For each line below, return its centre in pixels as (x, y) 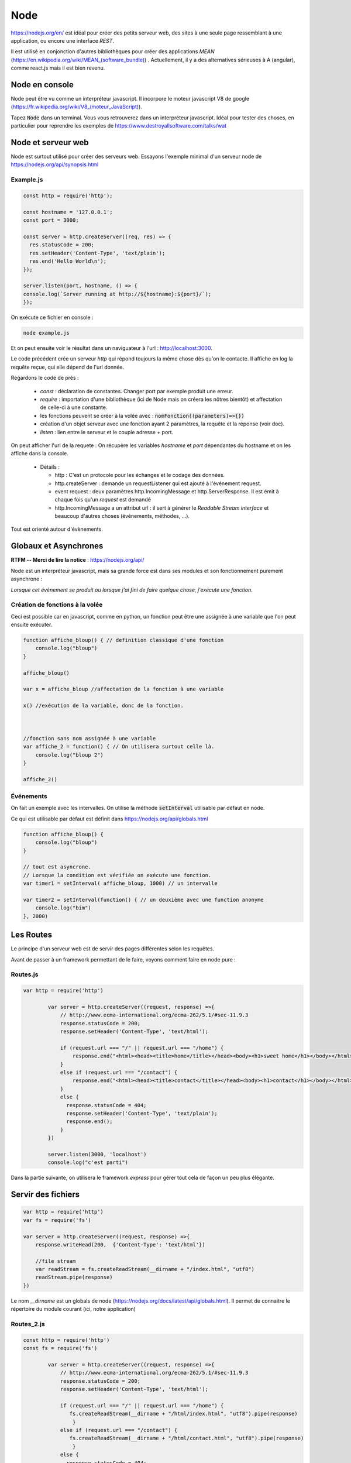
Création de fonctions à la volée (57, 605)
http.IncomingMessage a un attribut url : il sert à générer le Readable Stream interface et (162, 508)
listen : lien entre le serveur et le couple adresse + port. (107, 432)
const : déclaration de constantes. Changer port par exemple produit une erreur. (137, 391)
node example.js (47, 333)
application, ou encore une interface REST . (62, 40)
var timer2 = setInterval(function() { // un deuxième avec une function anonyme (144, 899)
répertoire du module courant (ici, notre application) (73, 1309)
